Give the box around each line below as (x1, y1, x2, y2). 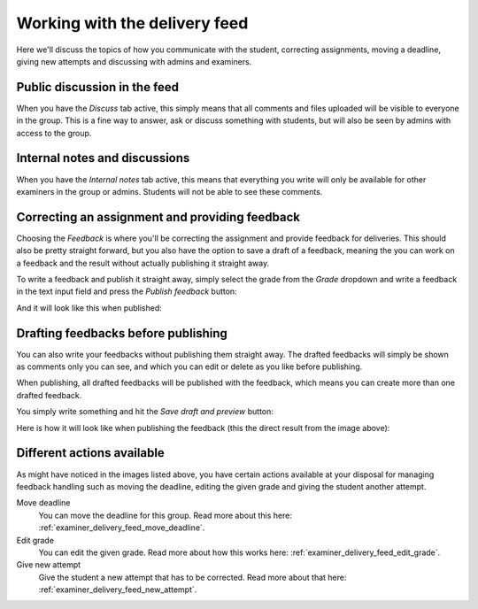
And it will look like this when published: (16, 302, 163, 313)
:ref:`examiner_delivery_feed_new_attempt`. (38, 584, 197, 595)
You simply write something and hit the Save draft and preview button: (16, 406, 274, 417)
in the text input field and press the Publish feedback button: (16, 286, 238, 297)
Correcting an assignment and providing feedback (16, 209, 301, 225)
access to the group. (16, 127, 92, 138)
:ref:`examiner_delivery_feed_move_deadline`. (38, 522, 205, 533)
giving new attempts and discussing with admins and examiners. (16, 56, 252, 66)
